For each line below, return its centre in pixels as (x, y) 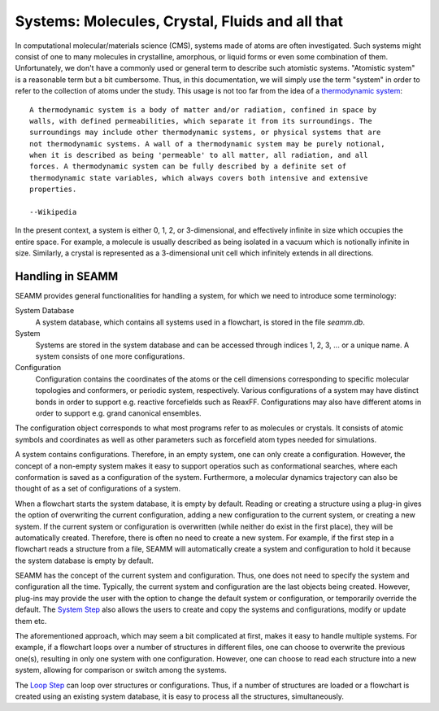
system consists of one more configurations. (110, 356)
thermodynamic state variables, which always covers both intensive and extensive (199, 178)
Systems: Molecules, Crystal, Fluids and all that (179, 21)
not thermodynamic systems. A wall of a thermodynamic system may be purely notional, (207, 144)
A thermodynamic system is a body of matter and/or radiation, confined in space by (203, 109)
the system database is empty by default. (84, 561)
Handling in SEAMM (66, 276)
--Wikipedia (53, 212)
